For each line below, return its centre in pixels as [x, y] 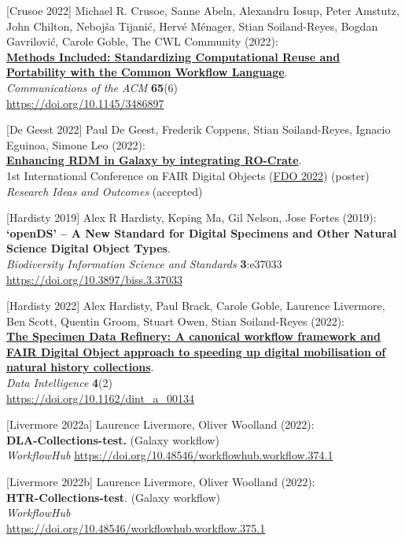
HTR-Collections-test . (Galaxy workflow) [113, 497]
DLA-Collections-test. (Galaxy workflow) [113, 439]
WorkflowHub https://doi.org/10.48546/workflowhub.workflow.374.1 [170, 455]
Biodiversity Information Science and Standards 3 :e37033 [144, 263]
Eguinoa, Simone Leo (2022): [76, 144]
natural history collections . [80, 367]
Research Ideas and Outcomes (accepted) [105, 191]
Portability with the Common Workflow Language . [147, 72]
